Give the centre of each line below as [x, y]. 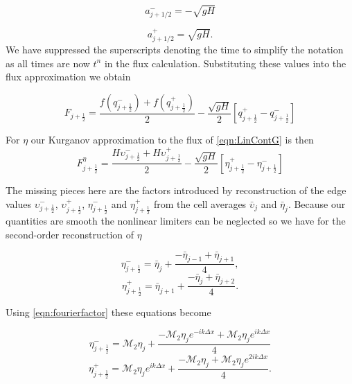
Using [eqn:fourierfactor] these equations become [108, 312]
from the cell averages [200, 203]
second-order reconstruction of [70, 234]
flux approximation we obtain [68, 77]
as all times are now [48, 63]
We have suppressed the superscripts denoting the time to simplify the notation [175, 50]
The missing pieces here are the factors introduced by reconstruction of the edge [176, 190]
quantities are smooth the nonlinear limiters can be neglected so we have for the [176, 221]
